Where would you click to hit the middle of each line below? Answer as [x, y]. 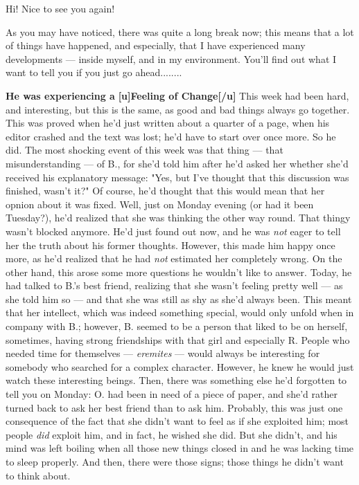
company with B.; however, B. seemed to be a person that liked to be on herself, [177, 326]
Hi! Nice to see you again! [60, 8]
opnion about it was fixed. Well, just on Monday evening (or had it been [160, 204]
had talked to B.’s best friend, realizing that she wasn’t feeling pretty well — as [174, 285]
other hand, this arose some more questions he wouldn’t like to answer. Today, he [179, 272]
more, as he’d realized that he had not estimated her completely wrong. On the [174, 258]
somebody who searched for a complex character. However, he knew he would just [180, 366]
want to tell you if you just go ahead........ [94, 72]
